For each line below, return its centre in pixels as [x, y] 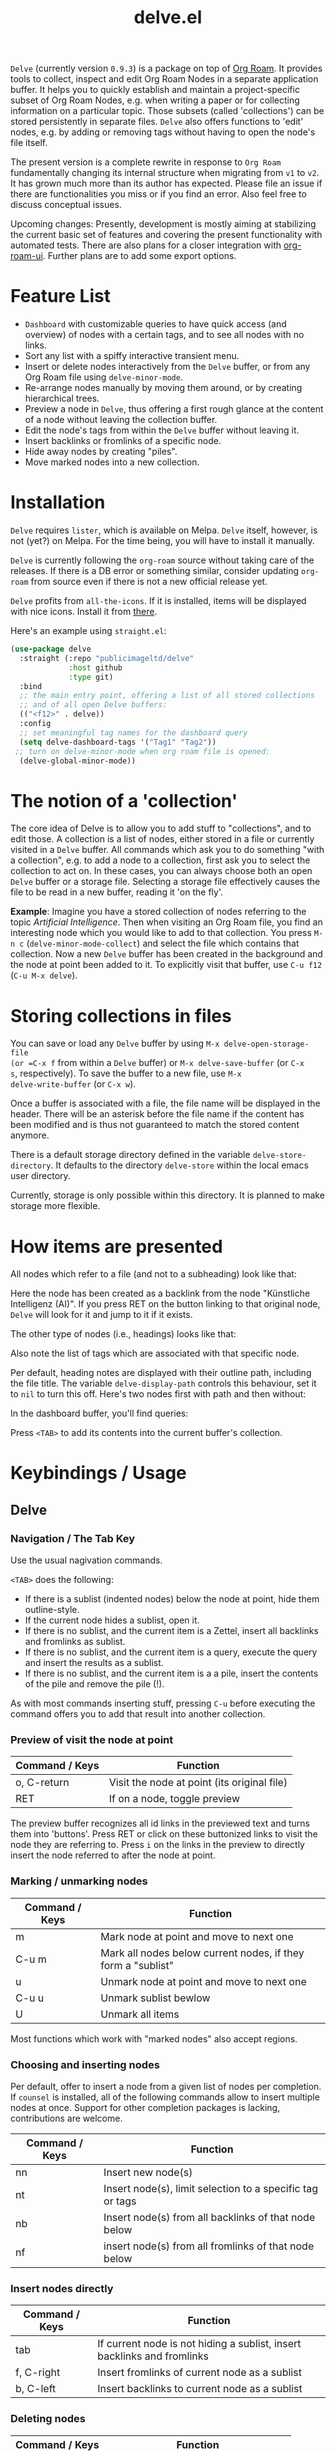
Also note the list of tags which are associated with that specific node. [155, 1353]
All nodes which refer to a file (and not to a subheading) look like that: [153, 1274]
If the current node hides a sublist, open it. [112, 1620]
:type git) [91, 677]
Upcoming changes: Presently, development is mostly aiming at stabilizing [163, 224]
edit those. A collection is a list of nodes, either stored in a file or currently [162, 839]
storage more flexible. [55, 1206]
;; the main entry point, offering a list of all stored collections [167, 696]
